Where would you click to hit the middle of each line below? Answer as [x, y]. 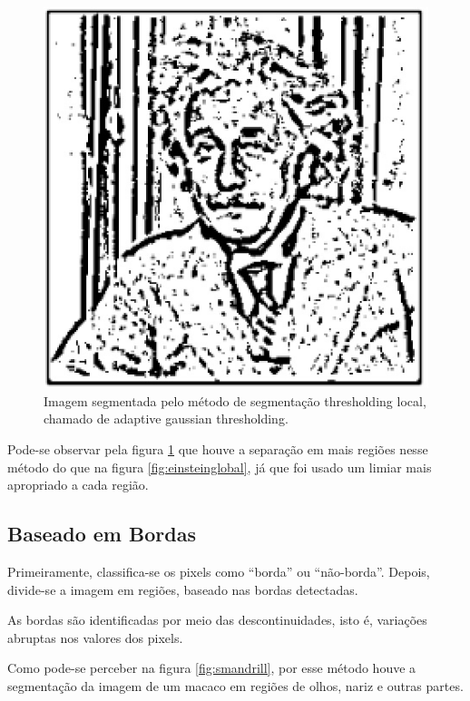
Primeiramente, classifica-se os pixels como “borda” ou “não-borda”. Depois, [219, 571]
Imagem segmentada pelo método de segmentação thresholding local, [235, 400]
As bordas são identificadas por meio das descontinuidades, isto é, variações [217, 620]
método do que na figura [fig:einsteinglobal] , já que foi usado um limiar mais [220, 467]
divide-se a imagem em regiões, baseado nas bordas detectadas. [183, 589]
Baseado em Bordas [102, 534]
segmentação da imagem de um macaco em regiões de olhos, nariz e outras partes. [235, 685]
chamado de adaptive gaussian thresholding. [166, 419]
